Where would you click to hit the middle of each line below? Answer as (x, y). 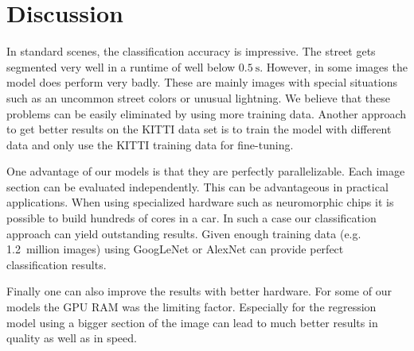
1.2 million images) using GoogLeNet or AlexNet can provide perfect (175, 249)
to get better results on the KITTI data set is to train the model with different (199, 129)
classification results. (57, 264)
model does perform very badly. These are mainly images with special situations (202, 82)
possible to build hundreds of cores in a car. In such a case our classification (191, 218)
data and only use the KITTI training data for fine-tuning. (150, 144)
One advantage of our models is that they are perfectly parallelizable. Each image (206, 171)
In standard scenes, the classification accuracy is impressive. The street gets (191, 51)
